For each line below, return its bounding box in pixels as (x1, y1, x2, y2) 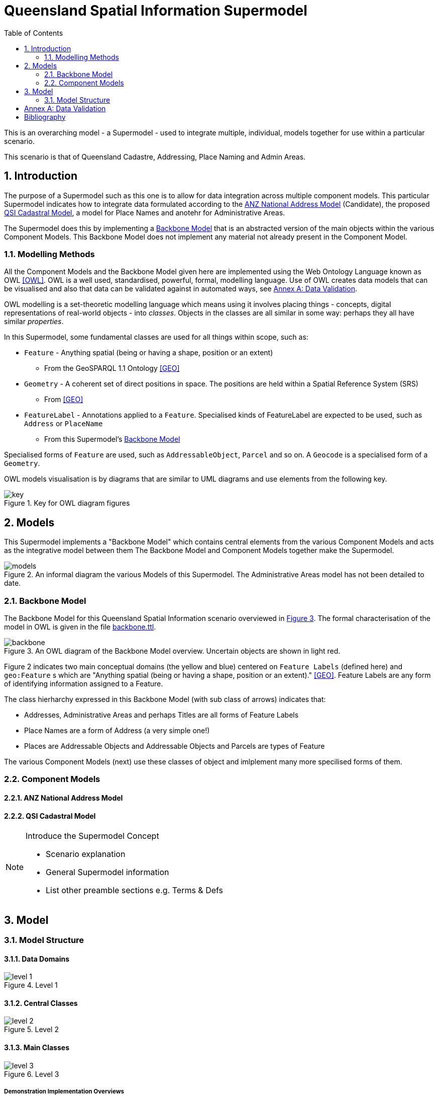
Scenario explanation (46, 849, 126, 859)
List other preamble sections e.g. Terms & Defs (46, 885, 224, 896)
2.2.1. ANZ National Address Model (4, 793, 123, 802)
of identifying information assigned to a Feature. (4, 679, 163, 688)
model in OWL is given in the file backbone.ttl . (4, 622, 156, 631)
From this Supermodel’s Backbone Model (44, 435, 180, 444)
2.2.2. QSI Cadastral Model (4, 811, 96, 820)
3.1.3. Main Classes (4, 1043, 69, 1052)
